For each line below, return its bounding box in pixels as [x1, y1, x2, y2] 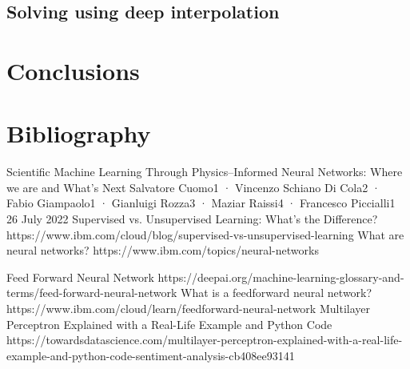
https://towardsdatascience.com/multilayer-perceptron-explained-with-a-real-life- [6, 331, 403, 348]
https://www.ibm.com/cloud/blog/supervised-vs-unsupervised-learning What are [6, 226, 404, 243]
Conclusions [6, 54, 140, 86]
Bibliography [6, 117, 151, 150]
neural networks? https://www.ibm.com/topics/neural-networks [6, 242, 319, 259]
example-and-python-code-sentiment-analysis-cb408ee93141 [6, 347, 295, 363]
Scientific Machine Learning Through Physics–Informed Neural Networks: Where [6, 163, 403, 180]
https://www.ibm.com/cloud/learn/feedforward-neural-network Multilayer [6, 300, 370, 317]
